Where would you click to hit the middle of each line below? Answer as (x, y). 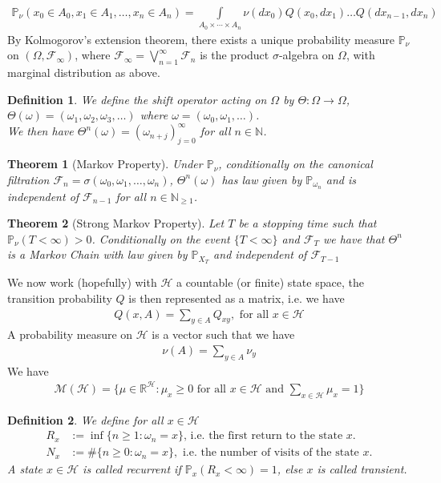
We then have (40, 131)
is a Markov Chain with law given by (97, 254)
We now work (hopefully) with (82, 282)
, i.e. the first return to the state (263, 436)
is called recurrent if (132, 469)
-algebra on (306, 55)
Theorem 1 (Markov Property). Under (105, 164)
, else (290, 469)
